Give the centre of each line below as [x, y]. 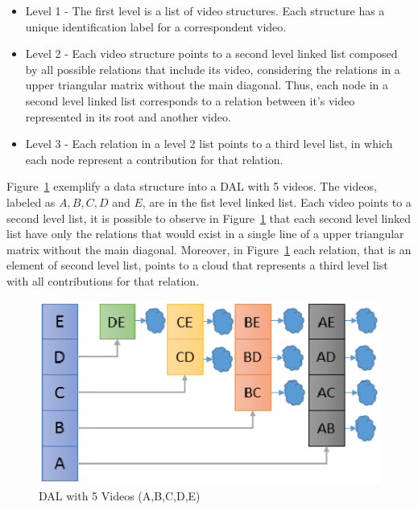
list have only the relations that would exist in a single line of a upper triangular [205, 234]
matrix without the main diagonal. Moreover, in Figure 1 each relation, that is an [209, 249]
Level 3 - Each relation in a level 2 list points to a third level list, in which [209, 144]
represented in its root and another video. [128, 116]
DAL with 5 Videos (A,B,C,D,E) [120, 495]
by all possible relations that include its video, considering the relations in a [213, 69]
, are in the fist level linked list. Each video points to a [277, 202]
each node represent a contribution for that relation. [154, 159]
